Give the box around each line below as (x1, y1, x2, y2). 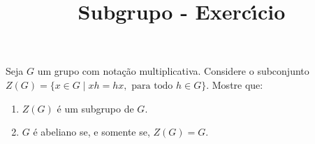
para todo (131, 80, 173, 91)
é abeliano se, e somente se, (33, 124, 150, 139)
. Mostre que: (206, 77, 263, 92)
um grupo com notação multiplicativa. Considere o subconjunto (37, 64, 309, 78)
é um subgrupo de (57, 101, 134, 115)
